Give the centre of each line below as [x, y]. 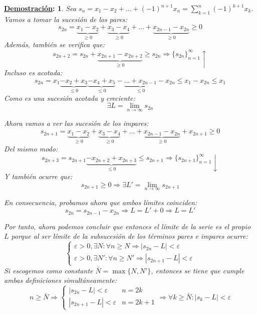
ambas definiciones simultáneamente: [61, 280]
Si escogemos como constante [49, 270]
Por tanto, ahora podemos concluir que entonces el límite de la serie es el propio [127, 226]
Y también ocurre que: [38, 176]
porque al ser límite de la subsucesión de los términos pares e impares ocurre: [130, 236]
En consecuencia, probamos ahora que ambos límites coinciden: [101, 202]
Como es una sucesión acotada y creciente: [70, 98]
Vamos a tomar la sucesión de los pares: [66, 19]
